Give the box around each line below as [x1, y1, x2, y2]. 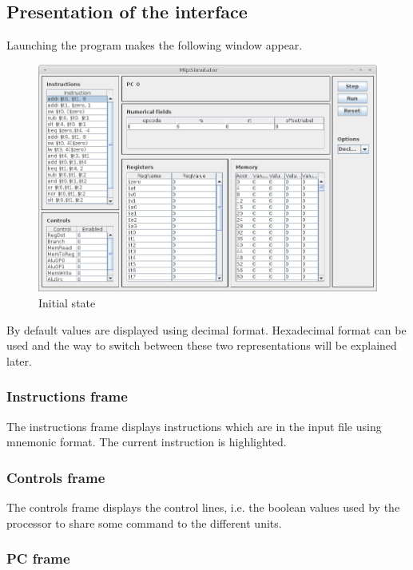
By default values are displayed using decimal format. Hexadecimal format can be [6, 321, 407, 338]
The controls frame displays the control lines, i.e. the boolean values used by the [6, 499, 400, 516]
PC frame [6, 548, 70, 568]
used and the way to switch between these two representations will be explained [6, 337, 397, 354]
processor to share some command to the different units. [6, 514, 282, 531]
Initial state [38, 295, 96, 311]
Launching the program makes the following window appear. [6, 37, 303, 53]
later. [6, 352, 32, 369]
